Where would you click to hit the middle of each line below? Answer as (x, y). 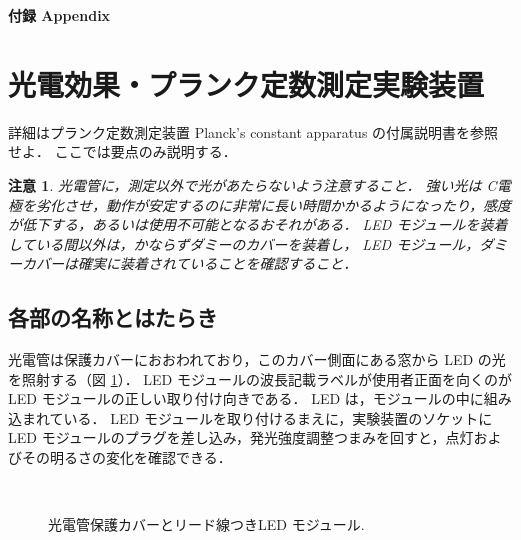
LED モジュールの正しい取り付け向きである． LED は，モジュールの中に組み (260, 398)
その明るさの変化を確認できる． (126, 457)
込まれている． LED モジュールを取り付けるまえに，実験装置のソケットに (250, 417)
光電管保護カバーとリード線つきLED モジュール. (206, 524)
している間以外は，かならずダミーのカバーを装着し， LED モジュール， (244, 243)
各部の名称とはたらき (113, 317)
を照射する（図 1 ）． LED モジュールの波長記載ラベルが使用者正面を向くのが (260, 378)
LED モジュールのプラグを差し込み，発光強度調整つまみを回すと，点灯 (241, 437)
